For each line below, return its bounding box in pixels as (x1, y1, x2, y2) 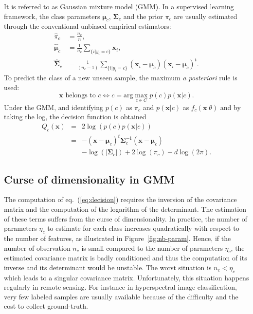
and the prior (123, 11, 163, 21)
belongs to (65, 92, 96, 99)
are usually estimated (174, 11, 237, 21)
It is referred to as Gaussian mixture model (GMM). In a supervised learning (4, 1, 234, 11)
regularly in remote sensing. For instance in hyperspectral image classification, (4, 282, 237, 292)
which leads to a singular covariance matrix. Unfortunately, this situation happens (4, 272, 249, 282)
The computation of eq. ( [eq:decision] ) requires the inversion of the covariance (4, 194, 237, 204)
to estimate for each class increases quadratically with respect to (47, 223, 239, 233)
